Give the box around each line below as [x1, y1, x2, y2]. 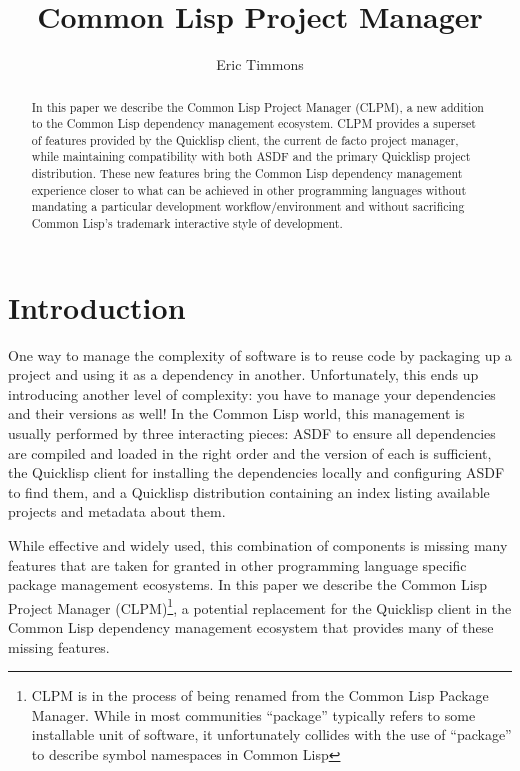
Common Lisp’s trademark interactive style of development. [31, 215, 343, 232]
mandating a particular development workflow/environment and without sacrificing [31, 198, 465, 215]
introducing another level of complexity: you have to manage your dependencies [8, 383, 496, 404]
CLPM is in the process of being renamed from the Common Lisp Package [31, 685, 489, 706]
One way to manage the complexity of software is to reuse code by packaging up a [8, 344, 512, 365]
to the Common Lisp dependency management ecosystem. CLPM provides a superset [31, 115, 476, 132]
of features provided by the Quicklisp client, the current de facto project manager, [31, 131, 459, 148]
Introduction [8, 286, 186, 327]
